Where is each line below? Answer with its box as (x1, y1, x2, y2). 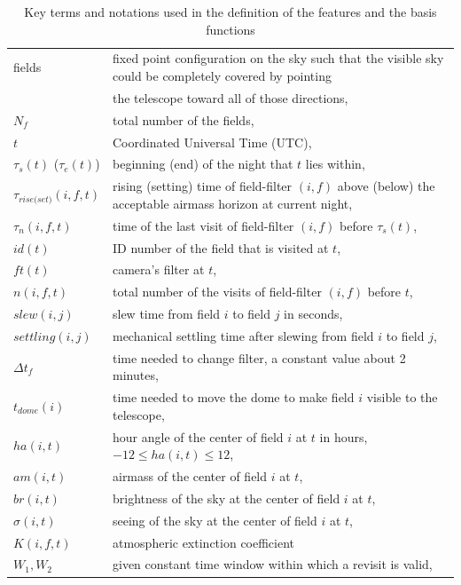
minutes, (112, 366, 159, 384)
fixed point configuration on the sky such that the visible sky (112, 49, 444, 67)
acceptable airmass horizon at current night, (112, 194, 353, 212)
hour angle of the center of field (112, 427, 284, 446)
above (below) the (337, 177, 435, 195)
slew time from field (112, 304, 221, 323)
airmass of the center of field (112, 467, 268, 486)
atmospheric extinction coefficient (112, 533, 295, 551)
